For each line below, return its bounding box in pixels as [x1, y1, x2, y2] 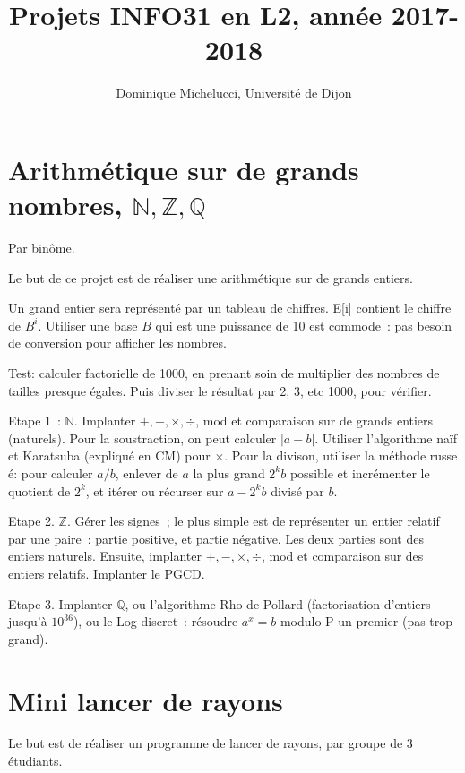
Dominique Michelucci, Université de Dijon [116, 83, 352, 102]
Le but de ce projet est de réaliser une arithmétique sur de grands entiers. [8, 268, 413, 287]
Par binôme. [8, 238, 75, 257]
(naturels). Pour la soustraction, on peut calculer [8, 428, 277, 447]
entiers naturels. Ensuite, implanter [8, 546, 202, 565]
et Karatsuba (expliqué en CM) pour [8, 446, 211, 465]
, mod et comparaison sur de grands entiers [195, 411, 434, 430]
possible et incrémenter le [289, 463, 430, 482]
